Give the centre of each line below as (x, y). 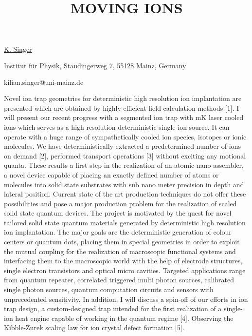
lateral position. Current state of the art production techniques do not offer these (125, 194)
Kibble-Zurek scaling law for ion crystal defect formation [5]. (94, 327)
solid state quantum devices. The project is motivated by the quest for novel (118, 213)
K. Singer (18, 49)
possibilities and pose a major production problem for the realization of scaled (120, 203)
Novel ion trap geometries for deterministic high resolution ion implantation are (123, 98)
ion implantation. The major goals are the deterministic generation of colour (118, 232)
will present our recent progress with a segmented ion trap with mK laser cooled (124, 117)
